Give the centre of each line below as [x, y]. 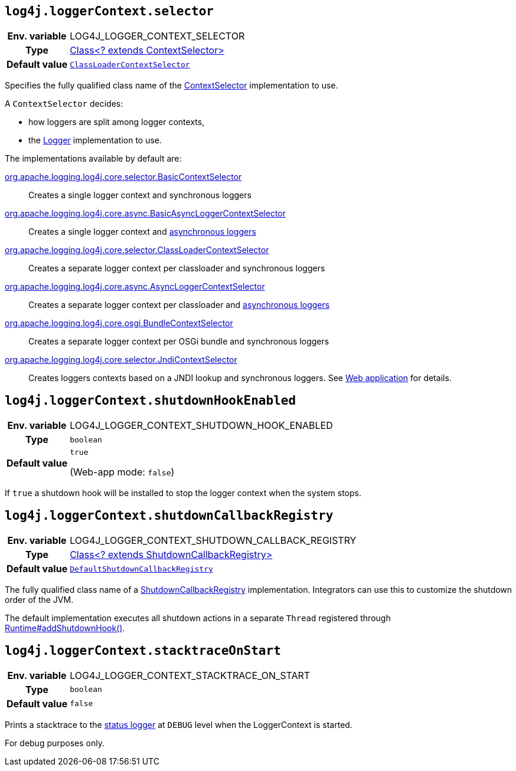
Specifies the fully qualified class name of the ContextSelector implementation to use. [172, 86]
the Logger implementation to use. [95, 140]
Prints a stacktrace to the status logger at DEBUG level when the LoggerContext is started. [179, 724]
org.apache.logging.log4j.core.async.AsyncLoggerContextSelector [135, 287]
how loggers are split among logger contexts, [117, 122]
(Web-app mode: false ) [122, 472]
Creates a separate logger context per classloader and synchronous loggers [177, 268]
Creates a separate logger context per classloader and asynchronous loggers [179, 305]
